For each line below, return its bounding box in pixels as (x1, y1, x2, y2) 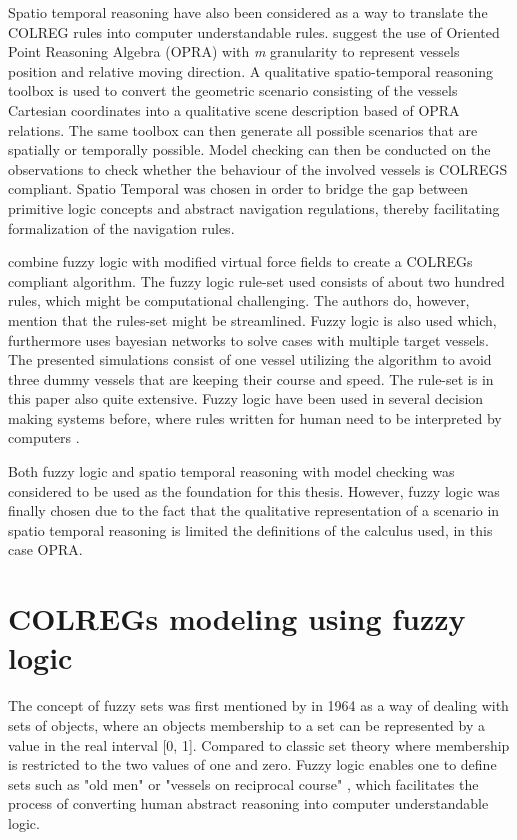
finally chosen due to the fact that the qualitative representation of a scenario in (8, 500, 500, 521)
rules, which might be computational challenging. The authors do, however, (8, 290, 470, 311)
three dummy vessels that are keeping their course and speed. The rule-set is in (8, 368, 494, 389)
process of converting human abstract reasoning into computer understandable (8, 793, 489, 814)
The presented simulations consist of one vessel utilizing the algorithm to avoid (8, 349, 492, 370)
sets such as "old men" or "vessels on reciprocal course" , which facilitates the (8, 773, 479, 794)
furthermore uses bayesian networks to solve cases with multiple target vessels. (8, 329, 489, 350)
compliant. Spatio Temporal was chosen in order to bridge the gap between (8, 178, 468, 199)
